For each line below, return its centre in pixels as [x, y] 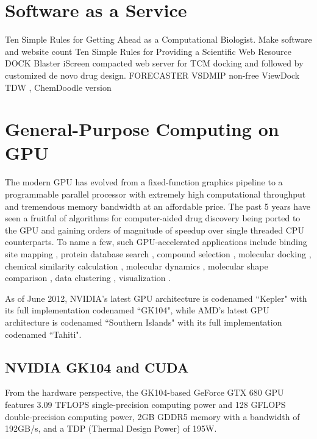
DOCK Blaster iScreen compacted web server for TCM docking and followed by [154, 63]
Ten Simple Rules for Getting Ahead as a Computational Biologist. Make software [158, 39]
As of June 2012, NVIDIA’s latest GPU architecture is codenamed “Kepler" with [156, 298]
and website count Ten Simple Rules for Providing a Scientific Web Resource [148, 51]
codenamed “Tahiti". [43, 334]
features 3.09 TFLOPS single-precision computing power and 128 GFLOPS [145, 404]
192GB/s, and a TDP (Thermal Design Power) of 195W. [111, 428]
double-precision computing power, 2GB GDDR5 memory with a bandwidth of [152, 416]
